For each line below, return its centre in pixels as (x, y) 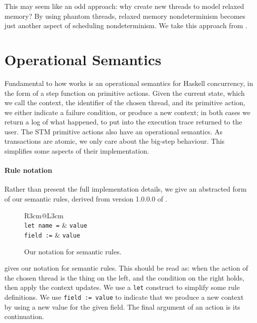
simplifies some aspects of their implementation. (77, 151)
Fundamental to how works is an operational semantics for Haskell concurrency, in (129, 83)
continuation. (24, 316)
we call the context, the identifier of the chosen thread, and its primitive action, (125, 102)
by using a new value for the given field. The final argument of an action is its (122, 306)
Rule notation (28, 170)
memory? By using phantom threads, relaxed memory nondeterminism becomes (125, 16)
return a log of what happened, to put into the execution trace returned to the (123, 122)
